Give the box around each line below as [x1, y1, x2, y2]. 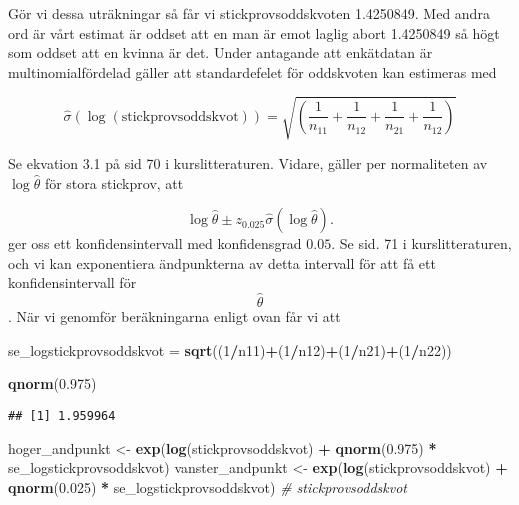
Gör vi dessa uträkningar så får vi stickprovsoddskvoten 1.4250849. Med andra [8, 3, 490, 23]
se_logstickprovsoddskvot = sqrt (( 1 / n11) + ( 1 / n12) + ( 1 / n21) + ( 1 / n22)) [8, 339, 452, 360]
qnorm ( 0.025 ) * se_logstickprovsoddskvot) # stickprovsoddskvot [8, 476, 407, 497]
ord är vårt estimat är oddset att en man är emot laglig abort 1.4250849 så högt [8, 22, 500, 43]
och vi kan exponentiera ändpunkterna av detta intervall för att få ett [8, 252, 436, 273]
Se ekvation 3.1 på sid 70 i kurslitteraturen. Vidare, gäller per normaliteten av [8, 152, 488, 173]
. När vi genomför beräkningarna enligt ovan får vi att [8, 306, 341, 327]
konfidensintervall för [8, 272, 137, 293]
